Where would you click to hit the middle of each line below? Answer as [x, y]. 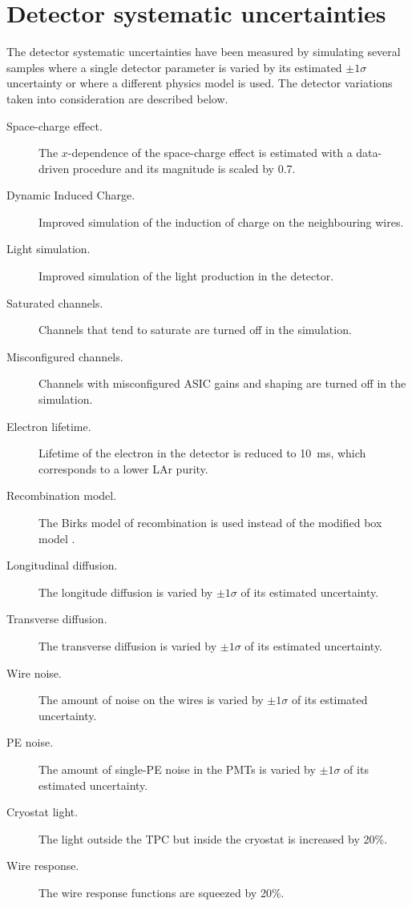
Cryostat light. [42, 812]
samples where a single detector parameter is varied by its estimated [174, 67]
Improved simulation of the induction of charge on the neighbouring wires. [221, 221]
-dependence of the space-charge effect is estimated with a [210, 153]
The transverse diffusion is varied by [128, 645]
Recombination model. [62, 495]
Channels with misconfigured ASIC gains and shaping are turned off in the [222, 383]
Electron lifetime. [49, 426]
